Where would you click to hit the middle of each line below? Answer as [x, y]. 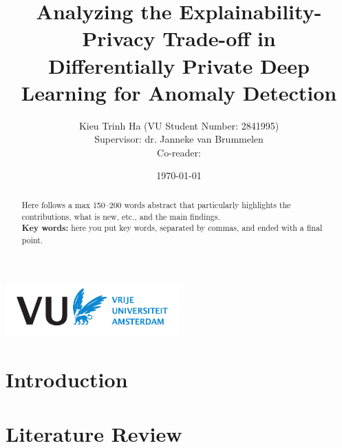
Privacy [119, 38]
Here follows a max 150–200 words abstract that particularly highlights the [156, 204]
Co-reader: [179, 152]
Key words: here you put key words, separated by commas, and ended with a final [172, 228]
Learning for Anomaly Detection [179, 92]
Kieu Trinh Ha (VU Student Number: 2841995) [179, 125]
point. [32, 240]
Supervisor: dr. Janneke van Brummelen [179, 139]
